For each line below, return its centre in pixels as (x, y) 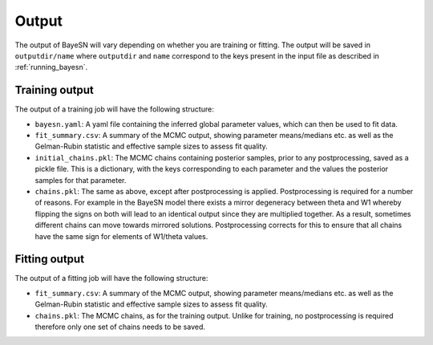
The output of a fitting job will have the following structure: (111, 278)
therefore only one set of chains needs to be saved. (120, 327)
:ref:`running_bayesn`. (51, 67)
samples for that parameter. (81, 180)
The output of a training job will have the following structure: (114, 109)
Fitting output (49, 260)
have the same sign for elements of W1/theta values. (121, 236)
